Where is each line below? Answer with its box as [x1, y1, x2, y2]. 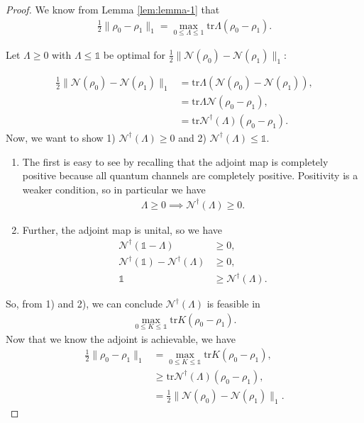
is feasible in [206, 296, 260, 311]
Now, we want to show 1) [6, 130, 116, 145]
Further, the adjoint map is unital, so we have [22, 222, 223, 237]
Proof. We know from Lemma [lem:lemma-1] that [6, 2, 220, 16]
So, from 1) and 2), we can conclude [6, 296, 162, 311]
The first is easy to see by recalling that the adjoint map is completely [22, 154, 329, 169]
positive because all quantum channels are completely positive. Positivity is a [22, 168, 358, 183]
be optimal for [103, 47, 166, 62]
